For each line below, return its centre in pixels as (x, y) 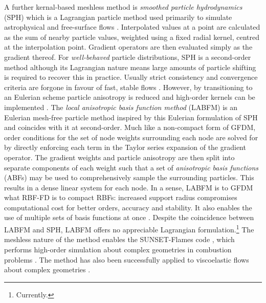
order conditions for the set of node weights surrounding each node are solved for (131, 137)
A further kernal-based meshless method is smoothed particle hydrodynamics (123, 7)
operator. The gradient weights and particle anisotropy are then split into (119, 157)
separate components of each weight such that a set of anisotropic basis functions (131, 167)
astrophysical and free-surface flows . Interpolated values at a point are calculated (132, 27)
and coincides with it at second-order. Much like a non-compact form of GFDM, (130, 127)
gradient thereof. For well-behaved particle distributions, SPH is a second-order (128, 57)
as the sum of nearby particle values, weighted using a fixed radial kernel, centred (132, 37)
